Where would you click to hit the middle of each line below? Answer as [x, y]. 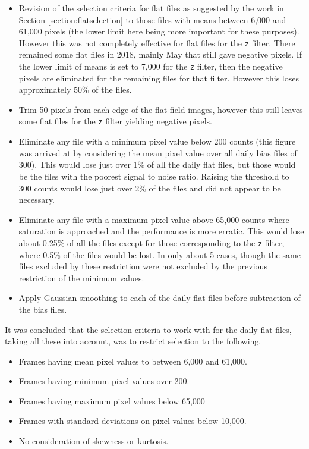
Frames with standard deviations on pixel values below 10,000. [133, 421]
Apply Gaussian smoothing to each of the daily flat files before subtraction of [160, 298]
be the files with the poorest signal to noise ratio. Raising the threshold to [154, 176]
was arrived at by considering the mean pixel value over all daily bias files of [158, 153]
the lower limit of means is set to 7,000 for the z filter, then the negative [151, 66]
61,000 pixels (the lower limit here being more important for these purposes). [159, 31]
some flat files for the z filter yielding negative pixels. [115, 121]
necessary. [37, 200]
